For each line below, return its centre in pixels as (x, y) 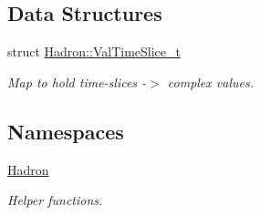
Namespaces (66, 131)
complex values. (210, 82)
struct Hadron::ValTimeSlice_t (94, 51)
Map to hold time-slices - (77, 82)
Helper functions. (55, 200)
